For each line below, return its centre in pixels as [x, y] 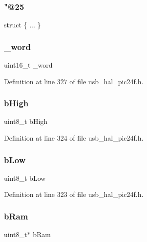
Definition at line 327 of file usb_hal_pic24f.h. [74, 81]
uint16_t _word [28, 65]
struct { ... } [22, 25]
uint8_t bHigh [26, 121]
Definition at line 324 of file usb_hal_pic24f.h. [74, 138]
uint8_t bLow [25, 178]
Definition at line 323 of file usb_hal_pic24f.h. [74, 194]
